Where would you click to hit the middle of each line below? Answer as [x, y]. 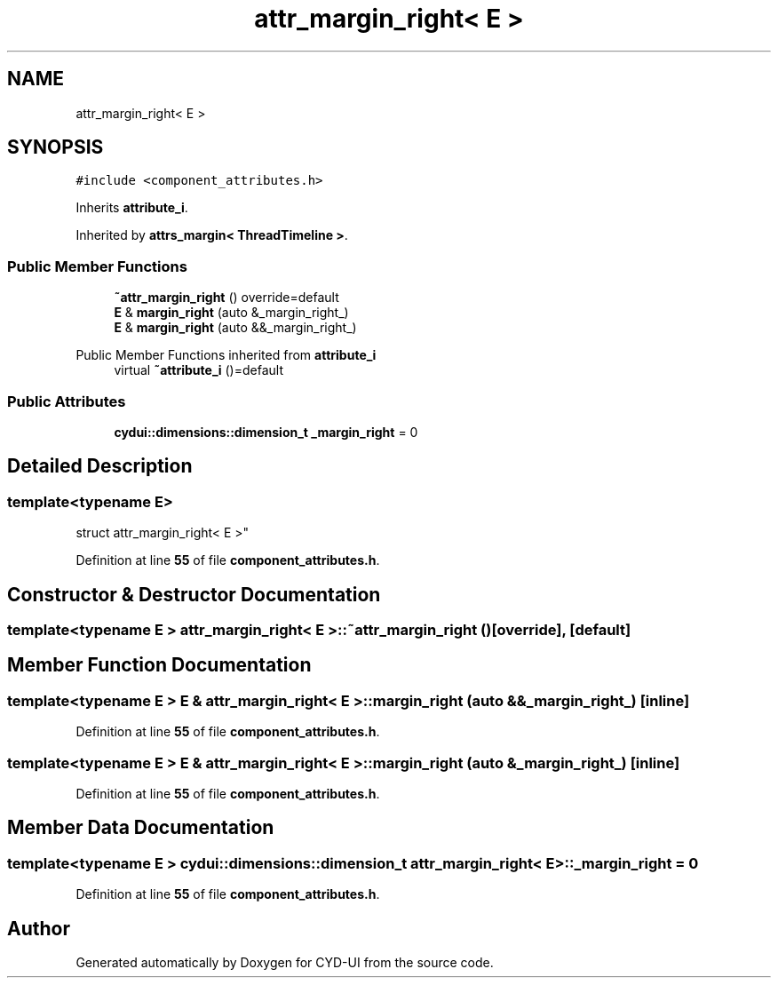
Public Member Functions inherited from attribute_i [226, 355]
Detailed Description [100, 466]
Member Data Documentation [141, 828]
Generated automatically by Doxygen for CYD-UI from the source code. [285, 963]
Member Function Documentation [159, 665]
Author [39, 928]
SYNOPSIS [56, 147]
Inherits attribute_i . [132, 208]
